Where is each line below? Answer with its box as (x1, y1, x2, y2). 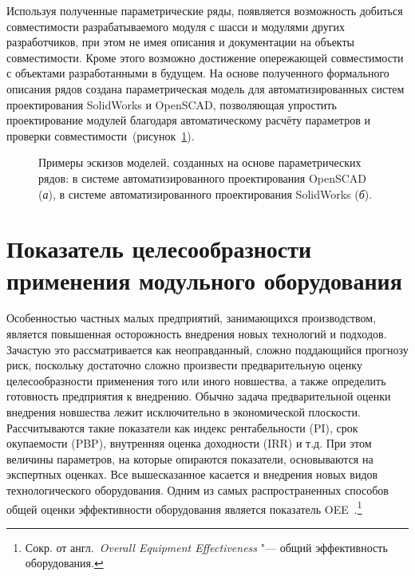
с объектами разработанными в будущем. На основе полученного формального (6, 65, 389, 81)
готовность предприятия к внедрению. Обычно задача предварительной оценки (6, 388, 391, 404)
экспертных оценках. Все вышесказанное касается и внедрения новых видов (6, 466, 378, 483)
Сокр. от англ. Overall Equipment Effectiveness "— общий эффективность (25, 539, 388, 555)
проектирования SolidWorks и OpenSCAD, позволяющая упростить (6, 96, 337, 112)
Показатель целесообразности (6, 232, 312, 265)
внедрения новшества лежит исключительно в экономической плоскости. (6, 404, 361, 420)
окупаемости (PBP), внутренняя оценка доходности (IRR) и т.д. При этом (6, 435, 372, 452)
